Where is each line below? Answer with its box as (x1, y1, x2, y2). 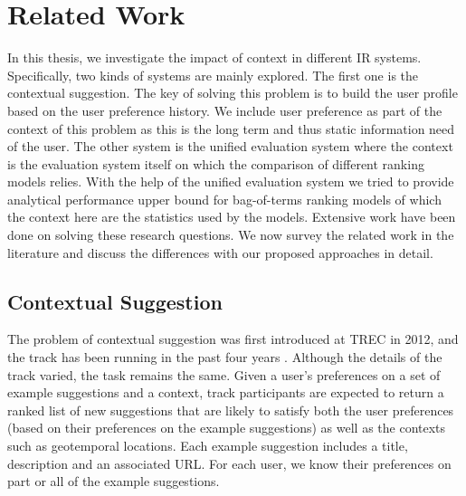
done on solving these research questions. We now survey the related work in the (7, 225, 454, 244)
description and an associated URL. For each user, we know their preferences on (7, 453, 452, 472)
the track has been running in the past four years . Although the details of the (7, 348, 442, 367)
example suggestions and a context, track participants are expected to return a (7, 383, 444, 402)
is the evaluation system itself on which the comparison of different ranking (7, 154, 424, 173)
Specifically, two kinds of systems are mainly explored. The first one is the (7, 65, 419, 84)
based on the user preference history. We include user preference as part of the (7, 100, 442, 119)
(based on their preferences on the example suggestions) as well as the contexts (7, 418, 446, 437)
